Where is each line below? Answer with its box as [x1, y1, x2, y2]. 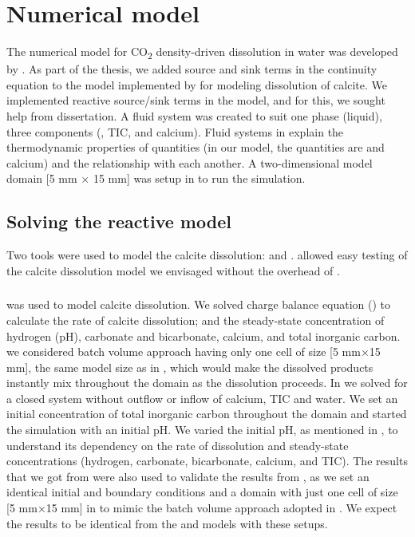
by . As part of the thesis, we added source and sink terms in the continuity [6, 61, 377, 77]
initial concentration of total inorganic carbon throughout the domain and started [6, 405, 407, 422]
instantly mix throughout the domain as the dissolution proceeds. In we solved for [6, 374, 408, 391]
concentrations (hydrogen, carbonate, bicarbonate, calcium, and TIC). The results [6, 452, 408, 469]
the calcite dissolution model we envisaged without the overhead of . [6, 262, 340, 278]
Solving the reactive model [6, 209, 231, 234]
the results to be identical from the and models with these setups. [6, 515, 328, 531]
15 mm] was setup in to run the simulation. [93, 170, 306, 187]
